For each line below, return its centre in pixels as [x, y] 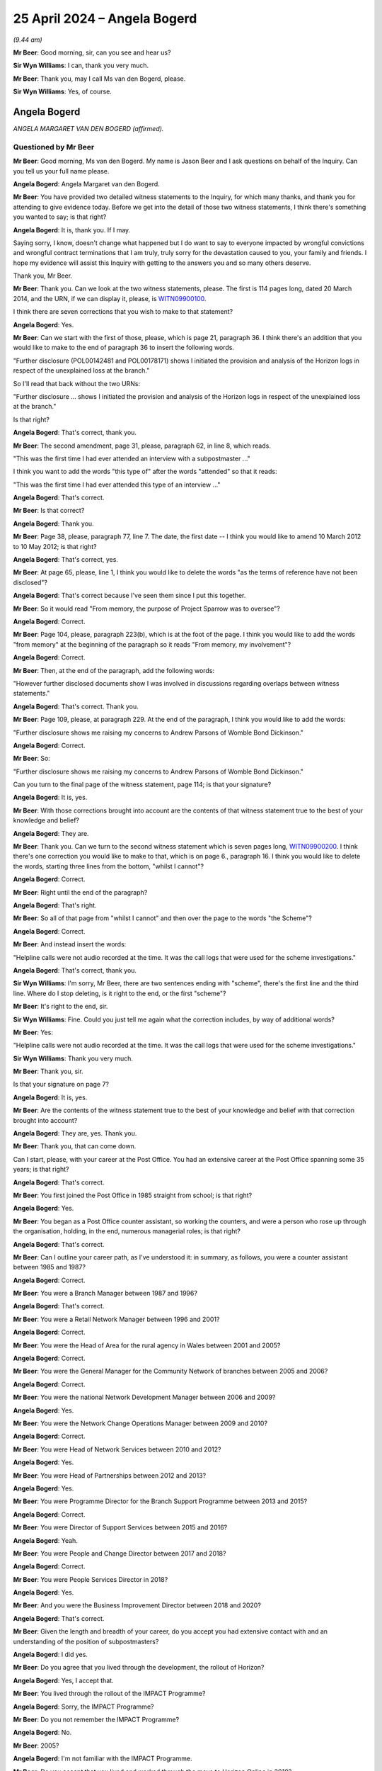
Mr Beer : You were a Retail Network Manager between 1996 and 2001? [116, 1319]
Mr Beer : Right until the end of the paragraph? [80, 892]
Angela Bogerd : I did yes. [51, 1655]
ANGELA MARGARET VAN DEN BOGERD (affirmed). [88, 129]
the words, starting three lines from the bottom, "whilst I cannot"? [109, 866]
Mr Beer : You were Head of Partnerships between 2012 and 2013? [110, 1475]
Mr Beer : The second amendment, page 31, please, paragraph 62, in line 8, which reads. [142, 446]
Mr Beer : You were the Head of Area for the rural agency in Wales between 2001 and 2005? [147, 1345]
